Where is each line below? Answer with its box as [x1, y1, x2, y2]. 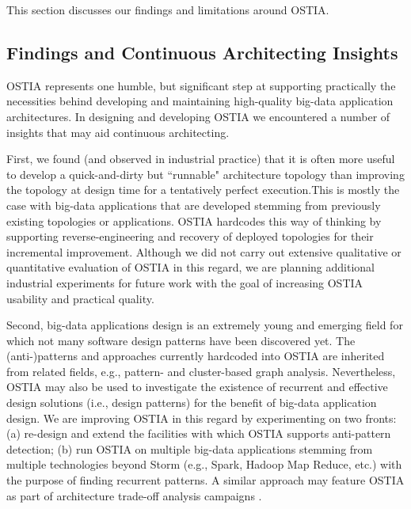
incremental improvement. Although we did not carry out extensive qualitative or [6, 243, 401, 260]
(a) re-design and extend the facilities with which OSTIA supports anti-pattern [6, 425, 391, 442]
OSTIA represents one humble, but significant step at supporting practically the [6, 77, 396, 93]
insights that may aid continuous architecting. [6, 123, 230, 140]
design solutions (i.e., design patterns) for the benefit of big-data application [6, 394, 377, 411]
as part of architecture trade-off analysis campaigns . [6, 487, 262, 503]
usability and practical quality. [6, 290, 154, 306]
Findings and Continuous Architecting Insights [6, 40, 398, 64]
